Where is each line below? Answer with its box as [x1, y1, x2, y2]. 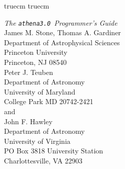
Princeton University [4, 47, 67, 57]
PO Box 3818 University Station [4, 145, 103, 156]
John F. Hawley [4, 116, 52, 126]
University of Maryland [4, 86, 75, 97]
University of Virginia [4, 135, 70, 146]
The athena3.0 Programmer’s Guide [4, 17, 117, 28]
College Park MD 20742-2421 [4, 96, 93, 107]
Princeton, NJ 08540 [4, 57, 67, 67]
